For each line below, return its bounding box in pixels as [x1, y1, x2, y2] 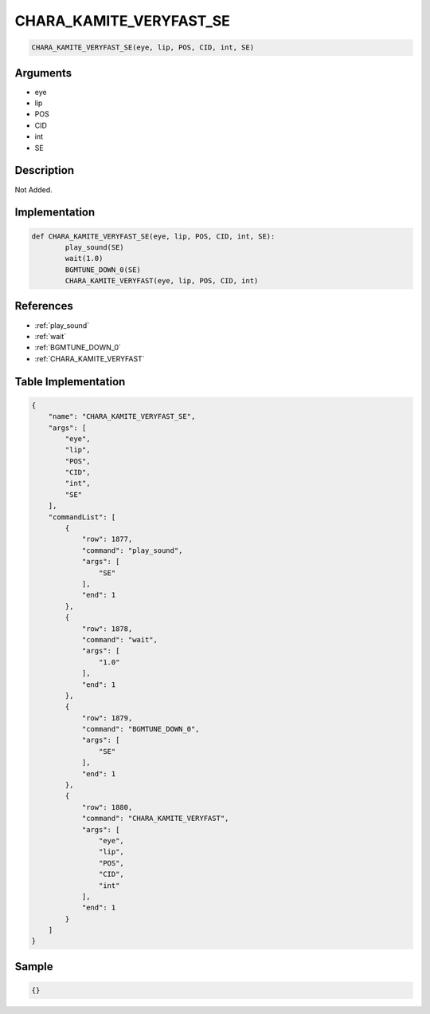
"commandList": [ [48, 512, 116, 522]
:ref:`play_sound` [34, 320, 90, 330]
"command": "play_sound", [81, 546, 183, 554]
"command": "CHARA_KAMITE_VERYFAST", [81, 814, 229, 823]
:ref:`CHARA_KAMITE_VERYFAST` [34, 353, 145, 363]
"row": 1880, [81, 803, 133, 811]
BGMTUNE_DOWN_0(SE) [64, 265, 141, 274]
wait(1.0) [64, 254, 104, 263]
